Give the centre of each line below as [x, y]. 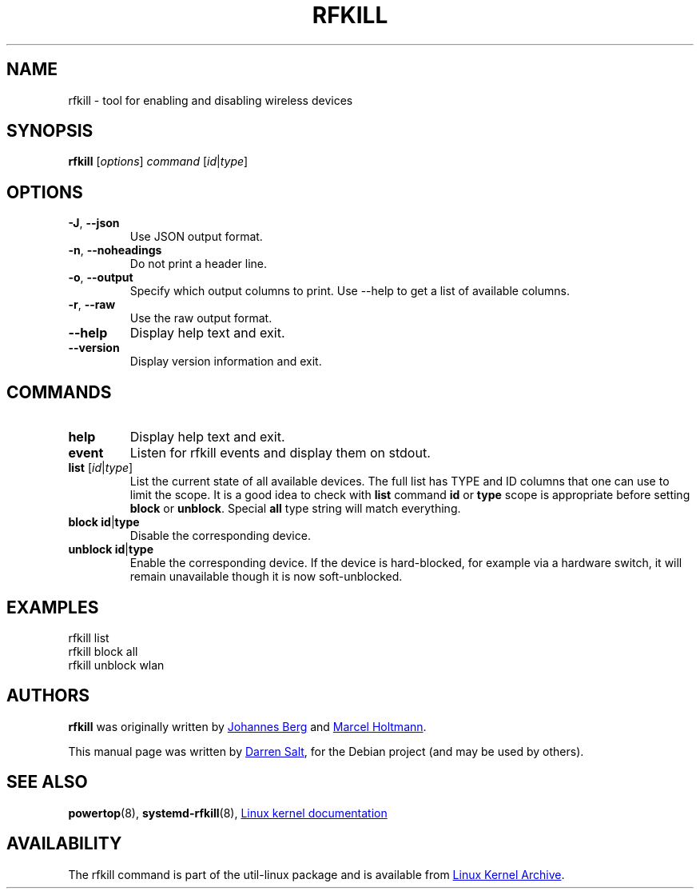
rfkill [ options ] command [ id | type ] [158, 162]
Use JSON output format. [196, 237]
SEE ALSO [47, 782]
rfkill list [89, 637]
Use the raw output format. [201, 318]
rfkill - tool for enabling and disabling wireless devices [211, 100]
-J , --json [94, 223]
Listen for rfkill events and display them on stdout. [280, 453]
